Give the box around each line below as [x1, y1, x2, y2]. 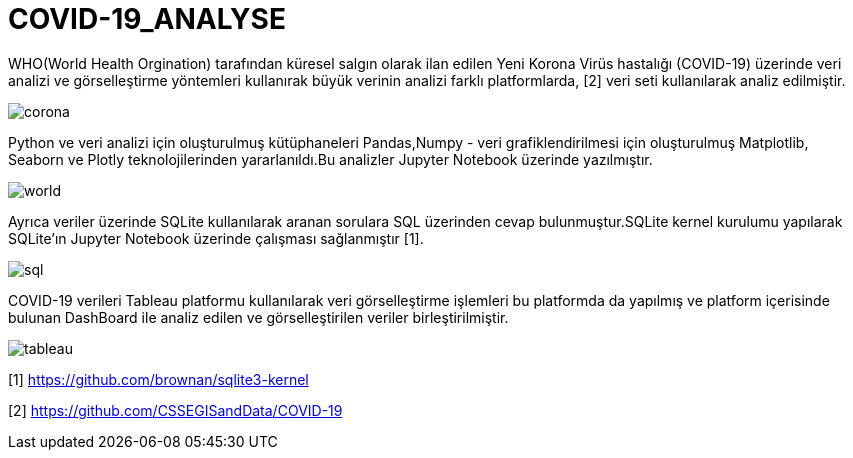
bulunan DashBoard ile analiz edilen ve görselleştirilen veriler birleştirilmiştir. [8, 308, 509, 326]
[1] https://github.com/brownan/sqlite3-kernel [8, 370, 309, 388]
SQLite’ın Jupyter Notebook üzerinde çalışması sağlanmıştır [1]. [8, 229, 424, 247]
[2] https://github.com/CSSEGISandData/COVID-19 [8, 401, 343, 419]
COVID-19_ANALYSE [8, 2, 286, 36]
